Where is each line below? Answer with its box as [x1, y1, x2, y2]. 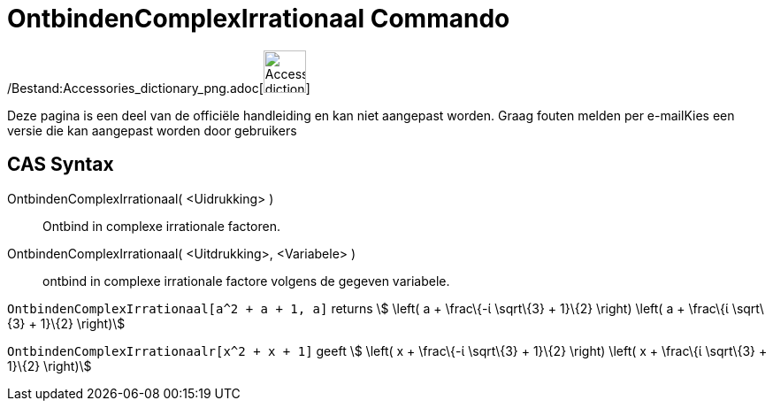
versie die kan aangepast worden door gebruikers [7, 122, 297, 138]
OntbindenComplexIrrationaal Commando [7, 4, 510, 34]
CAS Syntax [7, 153, 114, 176]
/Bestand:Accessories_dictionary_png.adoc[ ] [7, 80, 310, 96]
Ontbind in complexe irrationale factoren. [42, 218, 280, 234]
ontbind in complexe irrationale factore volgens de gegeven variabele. [42, 273, 450, 289]
